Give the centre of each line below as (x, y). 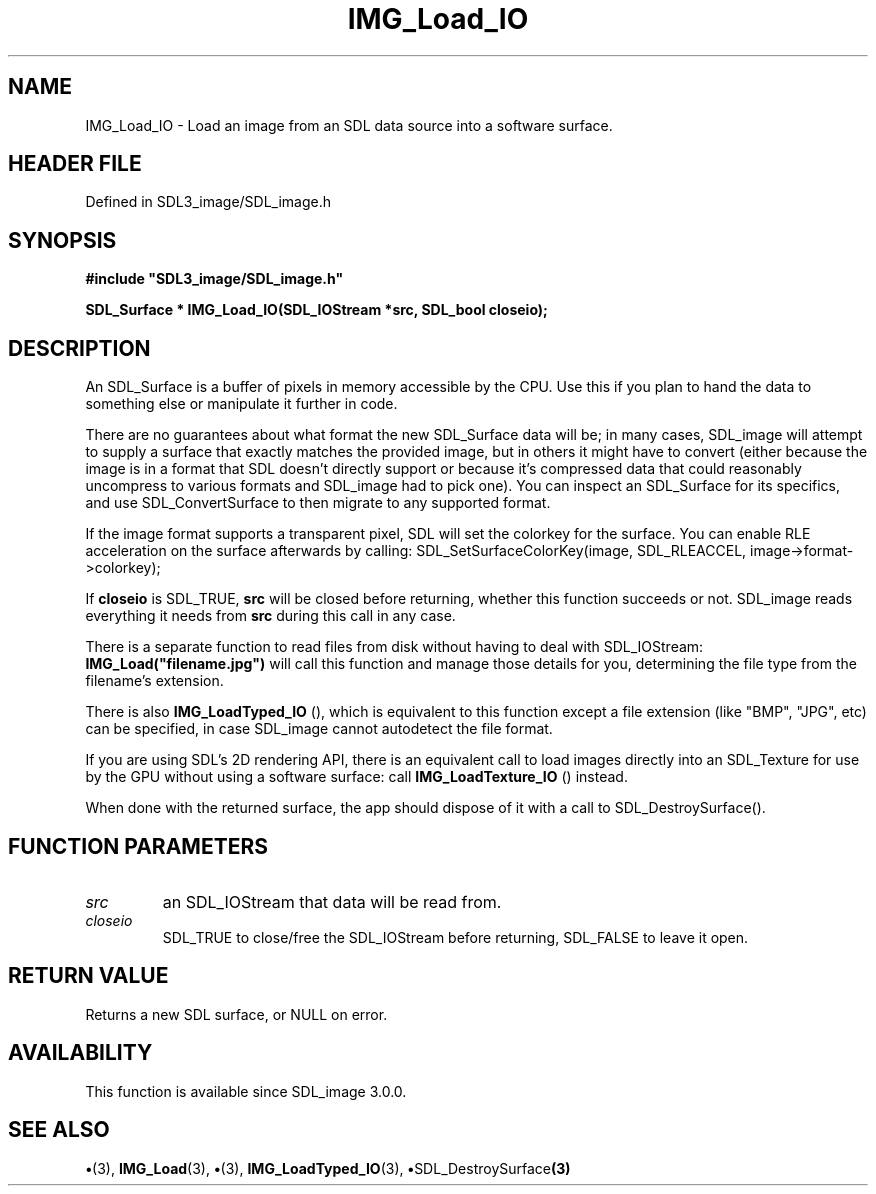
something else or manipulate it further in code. (241, 404)
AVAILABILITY (80, 1053)
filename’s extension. (154, 681)
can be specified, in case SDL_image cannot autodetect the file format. (319, 729)
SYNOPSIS (62, 240)
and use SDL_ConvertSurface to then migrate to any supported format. (318, 503)
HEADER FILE (75, 164)
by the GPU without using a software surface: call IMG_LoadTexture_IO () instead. (356, 777)
